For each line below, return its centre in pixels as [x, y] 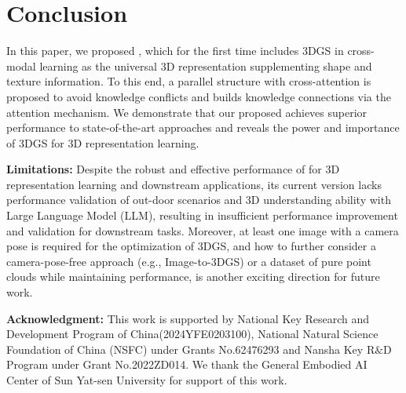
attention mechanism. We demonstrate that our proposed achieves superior [187, 112]
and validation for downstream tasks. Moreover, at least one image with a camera [203, 230]
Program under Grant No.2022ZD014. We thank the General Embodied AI [187, 364]
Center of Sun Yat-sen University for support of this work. [147, 380]
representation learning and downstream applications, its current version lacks [194, 184]
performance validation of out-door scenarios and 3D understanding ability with [199, 200]
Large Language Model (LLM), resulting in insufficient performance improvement [202, 215]
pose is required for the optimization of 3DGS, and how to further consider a [191, 246]
